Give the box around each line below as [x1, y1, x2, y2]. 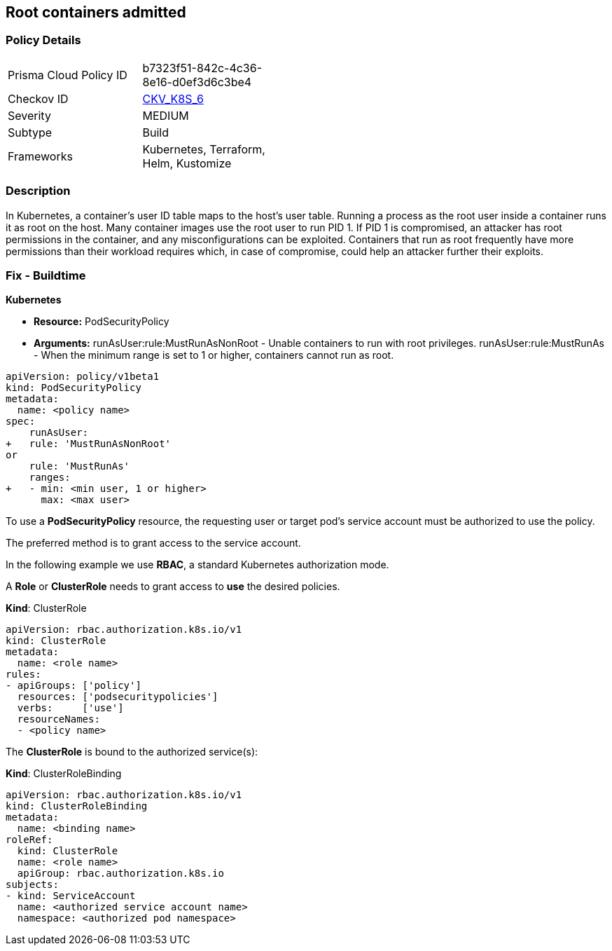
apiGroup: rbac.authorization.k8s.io [17, 868, 224, 880]
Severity [8, 108, 51, 123]
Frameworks [8, 149, 73, 163]
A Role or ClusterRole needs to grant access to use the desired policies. [6, 580, 340, 593]
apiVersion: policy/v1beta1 [6, 371, 160, 383]
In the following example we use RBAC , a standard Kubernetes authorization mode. [6, 559, 389, 571]
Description [6, 184, 71, 198]
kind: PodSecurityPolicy [6, 382, 141, 394]
